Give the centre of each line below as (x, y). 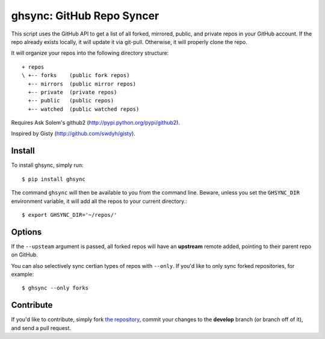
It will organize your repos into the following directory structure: (90, 53)
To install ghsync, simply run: (47, 165)
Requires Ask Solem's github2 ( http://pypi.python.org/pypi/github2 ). (96, 123)
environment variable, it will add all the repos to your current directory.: (99, 201)
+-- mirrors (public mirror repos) (82, 84)
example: (23, 274)
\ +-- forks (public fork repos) (76, 76)
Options (26, 232)
